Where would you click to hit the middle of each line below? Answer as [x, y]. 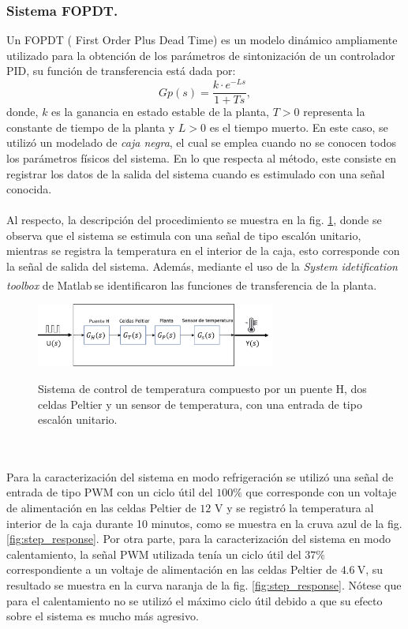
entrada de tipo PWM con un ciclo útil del [110, 492]
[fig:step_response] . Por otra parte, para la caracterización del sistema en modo [198, 539]
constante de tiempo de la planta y [91, 127]
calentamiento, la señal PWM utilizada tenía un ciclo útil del [154, 554]
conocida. [29, 189]
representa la [334, 112]
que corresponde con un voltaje [321, 492]
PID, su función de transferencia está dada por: [121, 71]
